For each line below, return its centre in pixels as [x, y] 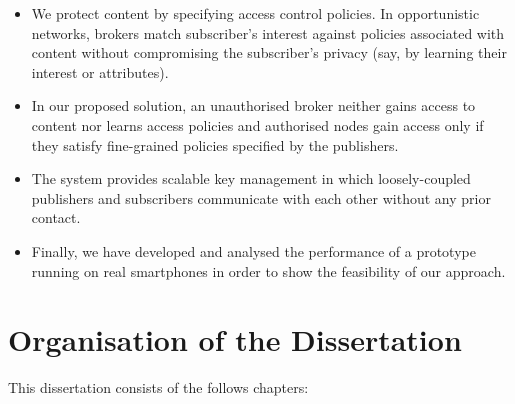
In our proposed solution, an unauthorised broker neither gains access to [253, 105]
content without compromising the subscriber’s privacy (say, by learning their [269, 52]
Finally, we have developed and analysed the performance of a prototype [253, 250]
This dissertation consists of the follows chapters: [158, 387]
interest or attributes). [100, 71]
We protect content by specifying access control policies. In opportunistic [255, 13]
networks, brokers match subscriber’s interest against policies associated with [268, 32]
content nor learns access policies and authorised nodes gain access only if [257, 124]
